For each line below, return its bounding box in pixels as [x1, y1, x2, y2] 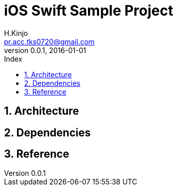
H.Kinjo [4, 28, 28, 37]
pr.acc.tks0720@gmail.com [4, 37, 95, 46]
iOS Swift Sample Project [4, 2, 173, 19]
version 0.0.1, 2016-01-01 [4, 45, 86, 55]
